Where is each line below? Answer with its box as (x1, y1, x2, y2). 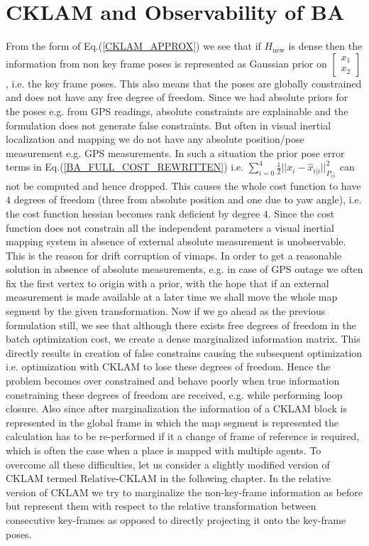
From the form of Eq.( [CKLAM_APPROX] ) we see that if (6, 38, 261, 53)
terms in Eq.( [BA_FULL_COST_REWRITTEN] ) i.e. (6, 159, 244, 174)
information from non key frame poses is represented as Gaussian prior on (6, 55, 327, 70)
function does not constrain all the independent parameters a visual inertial (6, 220, 334, 235)
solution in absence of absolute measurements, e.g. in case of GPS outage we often (6, 262, 363, 277)
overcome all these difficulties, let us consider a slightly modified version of (6, 456, 330, 471)
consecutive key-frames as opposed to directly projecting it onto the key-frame (6, 512, 346, 527)
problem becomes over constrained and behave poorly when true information (6, 373, 340, 388)
